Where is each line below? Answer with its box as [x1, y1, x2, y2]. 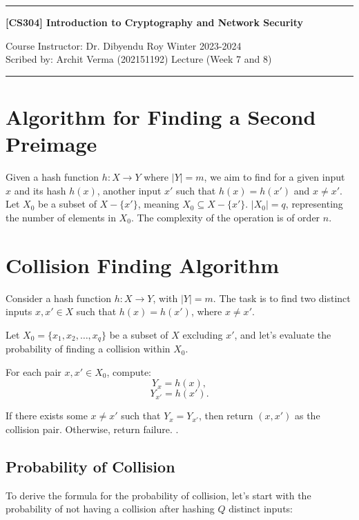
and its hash [14, 183, 66, 197]
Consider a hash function [6, 290, 112, 305]
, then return [198, 408, 253, 423]
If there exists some [6, 408, 88, 423]
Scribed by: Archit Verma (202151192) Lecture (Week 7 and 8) [6, 52, 272, 66]
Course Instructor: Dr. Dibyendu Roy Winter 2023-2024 [6, 38, 242, 52]
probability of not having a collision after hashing [6, 501, 215, 516]
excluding [182, 327, 223, 341]
